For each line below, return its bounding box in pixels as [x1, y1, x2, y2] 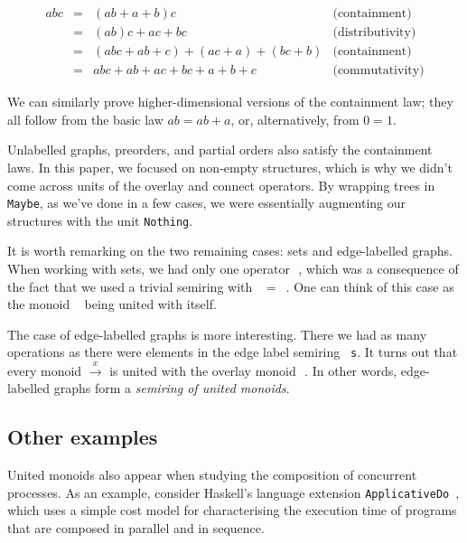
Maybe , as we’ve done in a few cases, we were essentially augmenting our [7, 193, 406, 212]
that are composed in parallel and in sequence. [7, 519, 265, 538]
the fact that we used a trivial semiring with [7, 276, 253, 295]
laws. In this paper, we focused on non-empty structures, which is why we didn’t [7, 157, 453, 176]
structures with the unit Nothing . [7, 211, 193, 229]
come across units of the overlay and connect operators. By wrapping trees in [7, 175, 435, 194]
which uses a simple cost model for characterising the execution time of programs [7, 501, 457, 520]
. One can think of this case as [285, 276, 454, 295]
